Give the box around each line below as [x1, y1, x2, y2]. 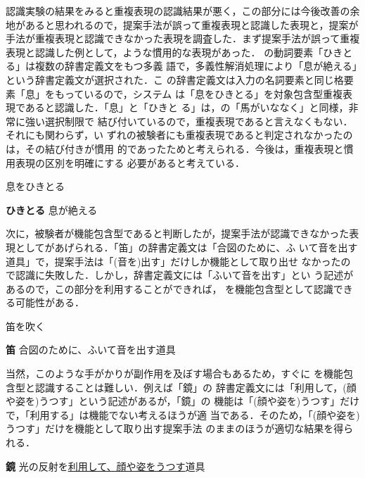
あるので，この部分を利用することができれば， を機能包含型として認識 [6, 281, 333, 296]
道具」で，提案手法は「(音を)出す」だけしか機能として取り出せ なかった [6, 253, 341, 268]
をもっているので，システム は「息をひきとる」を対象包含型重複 [44, 86, 342, 101]
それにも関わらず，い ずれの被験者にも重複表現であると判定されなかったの [6, 127, 353, 142]
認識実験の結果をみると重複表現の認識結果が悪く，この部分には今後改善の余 [6, 4, 360, 18]
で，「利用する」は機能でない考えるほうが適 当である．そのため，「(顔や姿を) [6, 407, 360, 422]
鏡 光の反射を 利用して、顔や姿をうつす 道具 [6, 458, 205, 473]
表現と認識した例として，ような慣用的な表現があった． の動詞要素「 [6, 44, 324, 59]
